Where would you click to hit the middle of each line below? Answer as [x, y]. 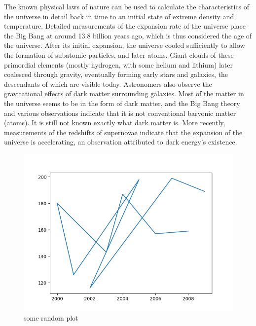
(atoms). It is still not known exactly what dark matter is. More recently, [115, 123]
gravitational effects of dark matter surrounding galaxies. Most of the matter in [124, 93]
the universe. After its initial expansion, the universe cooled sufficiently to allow [125, 45]
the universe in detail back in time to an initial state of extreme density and [119, 16]
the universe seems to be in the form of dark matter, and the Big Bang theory [122, 103]
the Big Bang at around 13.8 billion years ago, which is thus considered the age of [128, 35]
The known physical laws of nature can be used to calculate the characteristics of [127, 6]
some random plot [51, 317]
